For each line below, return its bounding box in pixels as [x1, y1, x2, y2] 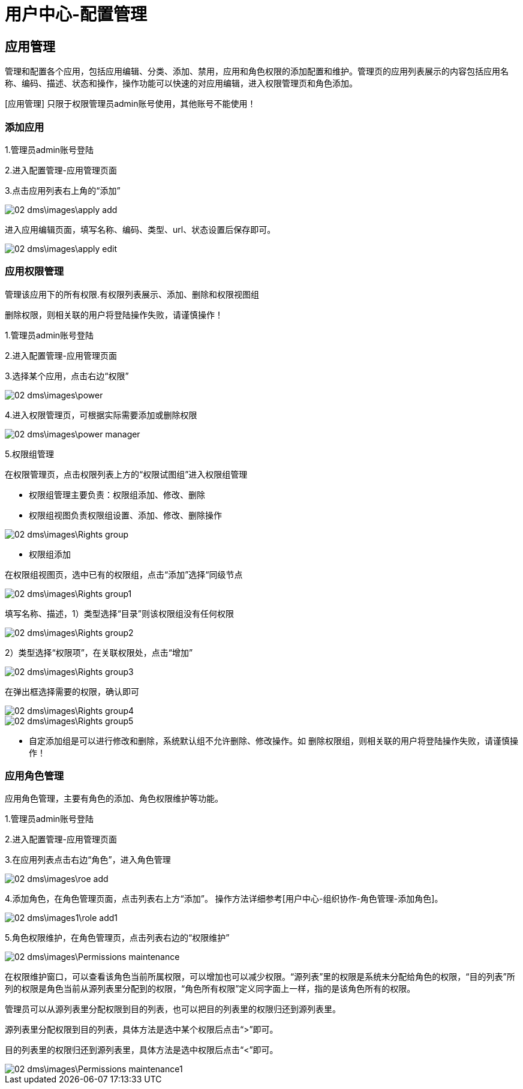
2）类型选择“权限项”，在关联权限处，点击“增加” [5, 647, 193, 658]
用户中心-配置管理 [5, 4, 148, 25]
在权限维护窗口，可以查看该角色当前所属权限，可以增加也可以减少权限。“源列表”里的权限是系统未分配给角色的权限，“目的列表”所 [5, 971, 515, 982]
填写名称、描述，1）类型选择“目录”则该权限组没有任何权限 [5, 608, 235, 619]
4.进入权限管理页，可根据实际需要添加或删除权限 [5, 409, 197, 420]
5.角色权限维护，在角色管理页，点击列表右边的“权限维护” [5, 932, 230, 943]
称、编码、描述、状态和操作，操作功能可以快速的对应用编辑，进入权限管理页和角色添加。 [5, 78, 357, 89]
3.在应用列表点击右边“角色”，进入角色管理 [5, 854, 171, 865]
